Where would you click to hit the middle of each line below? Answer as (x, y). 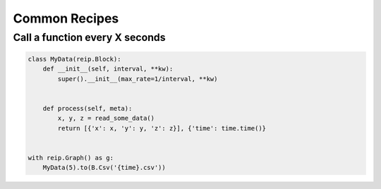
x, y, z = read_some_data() (106, 118)
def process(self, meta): (87, 108)
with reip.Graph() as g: (71, 158)
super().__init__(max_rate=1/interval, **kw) (138, 79)
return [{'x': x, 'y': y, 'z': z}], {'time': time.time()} (162, 128)
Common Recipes (66, 18)
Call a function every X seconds (89, 37)
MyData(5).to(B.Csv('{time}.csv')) (104, 168)
